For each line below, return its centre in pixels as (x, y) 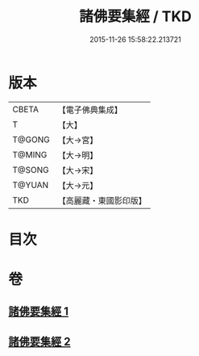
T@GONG (31, 140)
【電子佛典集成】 (90, 110)
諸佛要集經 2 (39, 341)
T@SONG (31, 170)
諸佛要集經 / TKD (135, 17)
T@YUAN (31, 185)
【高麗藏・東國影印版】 (102, 200)
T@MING (30, 154)
